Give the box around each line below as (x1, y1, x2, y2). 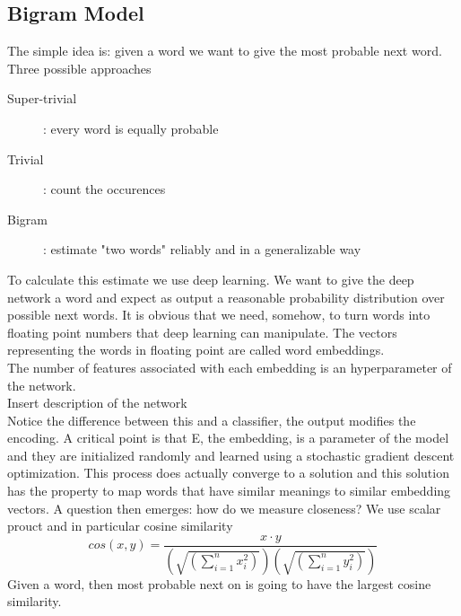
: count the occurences (43, 180, 166, 198)
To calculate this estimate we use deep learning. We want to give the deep (7, 269, 414, 288)
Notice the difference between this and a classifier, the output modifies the (7, 410, 416, 429)
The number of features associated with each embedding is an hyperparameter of (7, 357, 452, 376)
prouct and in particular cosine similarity (7, 516, 233, 535)
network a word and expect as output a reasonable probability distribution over (7, 287, 445, 306)
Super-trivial (7, 89, 77, 108)
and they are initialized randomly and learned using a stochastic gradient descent (7, 445, 455, 464)
